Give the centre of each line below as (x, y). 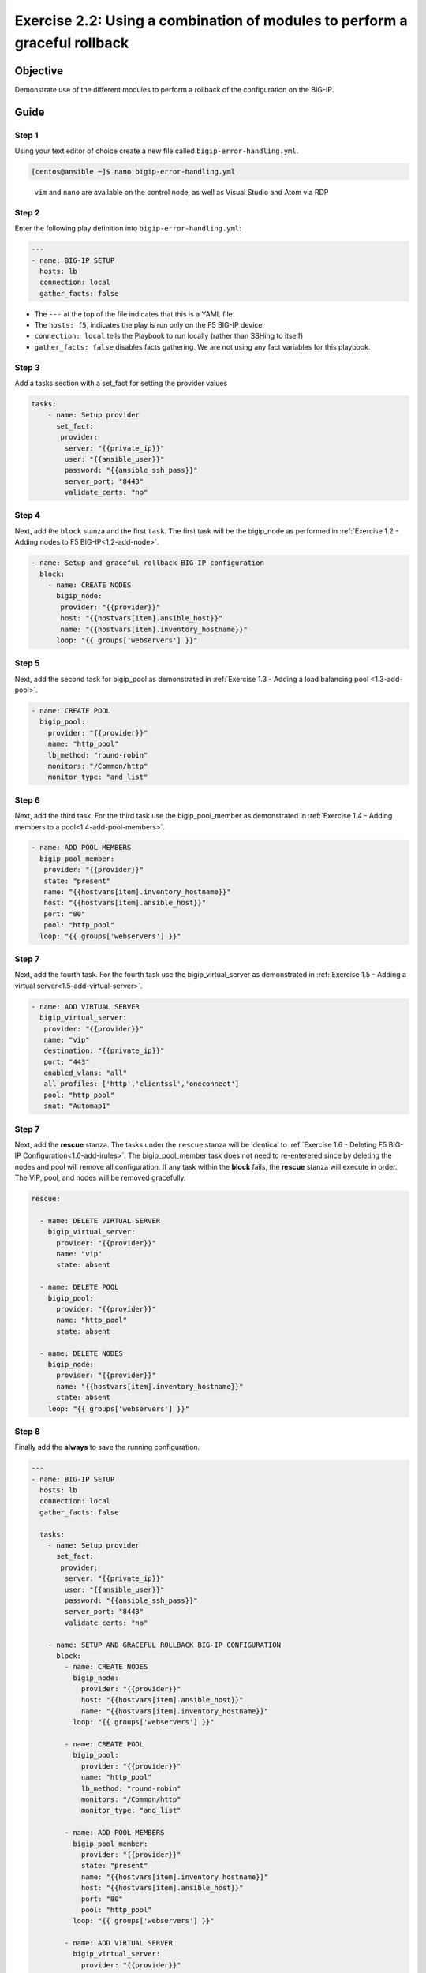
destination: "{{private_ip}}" (104, 1051)
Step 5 (27, 663)
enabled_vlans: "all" (86, 1073)
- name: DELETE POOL (79, 1287)
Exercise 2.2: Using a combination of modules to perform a (211, 21)
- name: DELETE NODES (82, 1353)
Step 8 (28, 1431)
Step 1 (26, 135)
